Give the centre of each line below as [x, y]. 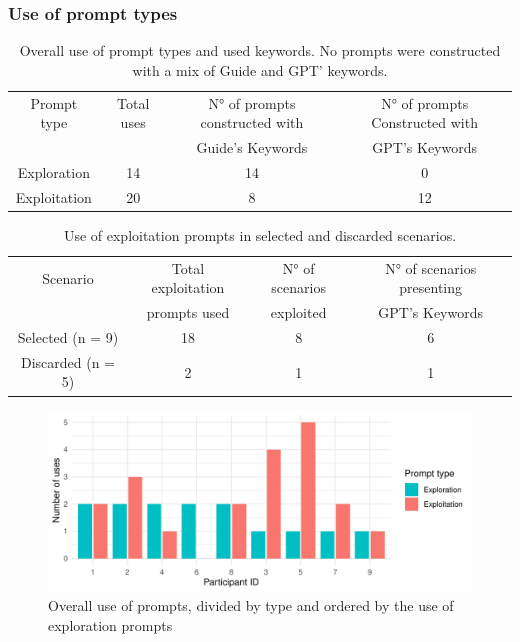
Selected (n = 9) [68, 337]
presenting [431, 287]
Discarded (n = [68, 361]
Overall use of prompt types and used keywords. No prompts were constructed [260, 50]
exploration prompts [110, 625]
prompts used [188, 312]
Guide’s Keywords [252, 147]
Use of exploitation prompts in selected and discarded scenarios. [260, 234]
